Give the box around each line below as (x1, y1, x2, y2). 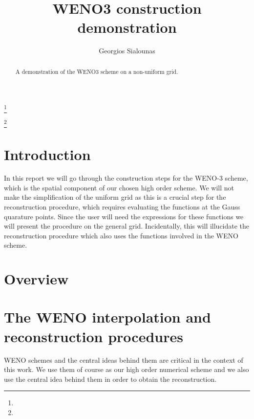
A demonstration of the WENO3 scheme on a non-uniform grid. (15, 67, 178, 75)
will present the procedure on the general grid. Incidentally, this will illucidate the (4, 221, 250, 231)
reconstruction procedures (4, 326, 183, 346)
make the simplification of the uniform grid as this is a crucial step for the (4, 192, 226, 202)
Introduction (4, 144, 91, 164)
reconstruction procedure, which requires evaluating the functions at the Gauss (4, 201, 240, 211)
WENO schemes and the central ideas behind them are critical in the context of (4, 354, 243, 365)
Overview (4, 269, 69, 289)
